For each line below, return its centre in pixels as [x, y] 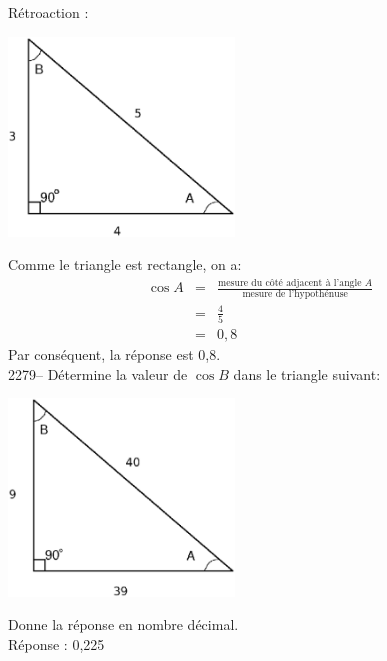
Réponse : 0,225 [56, 643]
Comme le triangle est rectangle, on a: [125, 264]
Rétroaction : [48, 12]
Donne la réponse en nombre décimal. [123, 624]
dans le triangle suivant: [307, 373]
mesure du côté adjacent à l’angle [290, 282]
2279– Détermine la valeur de [98, 373]
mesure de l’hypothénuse [295, 294]
